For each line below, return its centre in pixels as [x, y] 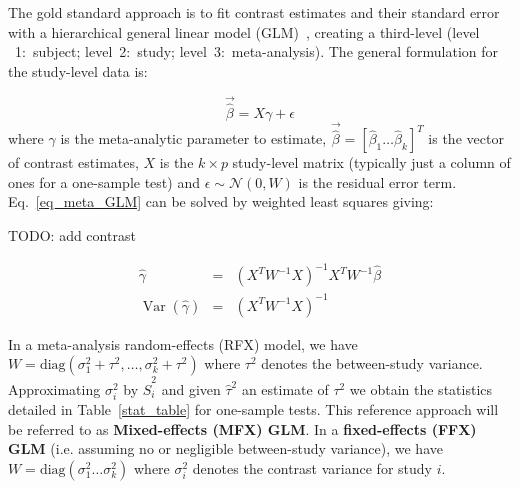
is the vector [466, 138]
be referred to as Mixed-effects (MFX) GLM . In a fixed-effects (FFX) [242, 428]
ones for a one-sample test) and [104, 181]
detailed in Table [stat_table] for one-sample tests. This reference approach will [253, 409]
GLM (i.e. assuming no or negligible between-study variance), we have [225, 448]
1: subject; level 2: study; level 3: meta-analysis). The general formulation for [256, 51]
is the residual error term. [377, 181]
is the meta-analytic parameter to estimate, [193, 138]
